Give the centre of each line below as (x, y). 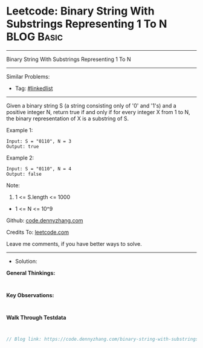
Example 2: (20, 158)
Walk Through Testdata (36, 317)
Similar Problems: (28, 76)
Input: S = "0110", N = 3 (39, 141)
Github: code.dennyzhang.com (45, 220)
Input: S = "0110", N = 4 (39, 169)
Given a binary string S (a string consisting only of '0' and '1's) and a (91, 105)
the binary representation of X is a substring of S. (68, 118)
